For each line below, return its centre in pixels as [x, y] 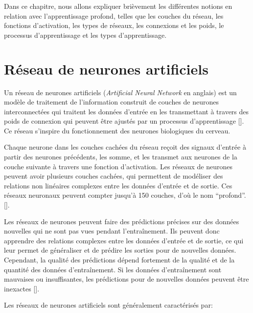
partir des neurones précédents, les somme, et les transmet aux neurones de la [121, 157]
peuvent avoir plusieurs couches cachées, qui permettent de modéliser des [114, 176]
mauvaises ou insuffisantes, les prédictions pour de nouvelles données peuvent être [126, 279]
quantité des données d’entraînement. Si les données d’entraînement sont [113, 269]
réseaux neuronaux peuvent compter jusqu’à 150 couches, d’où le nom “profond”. [125, 195]
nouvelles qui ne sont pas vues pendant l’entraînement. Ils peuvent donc [112, 231]
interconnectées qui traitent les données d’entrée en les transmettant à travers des [126, 111]
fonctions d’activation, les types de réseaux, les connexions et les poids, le [114, 25]
